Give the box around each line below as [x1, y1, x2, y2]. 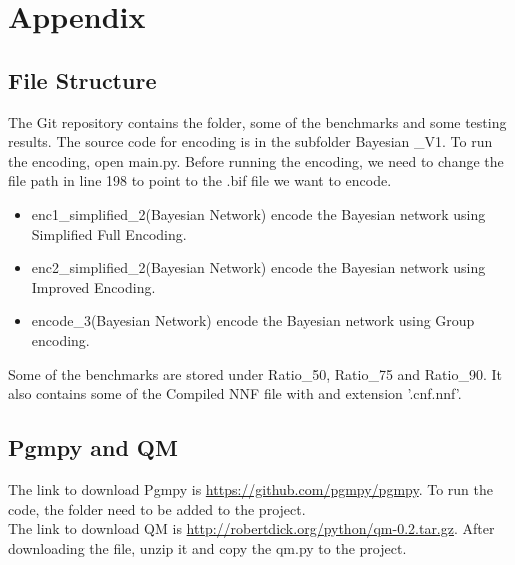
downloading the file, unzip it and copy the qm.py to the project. [8, 537, 407, 558]
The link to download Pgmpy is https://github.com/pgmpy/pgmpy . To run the [8, 478, 494, 499]
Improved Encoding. [31, 276, 156, 297]
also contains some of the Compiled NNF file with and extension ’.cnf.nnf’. [8, 383, 462, 404]
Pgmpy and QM [8, 432, 178, 463]
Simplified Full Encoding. [31, 223, 187, 244]
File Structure [8, 64, 157, 95]
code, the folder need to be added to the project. [8, 498, 306, 519]
